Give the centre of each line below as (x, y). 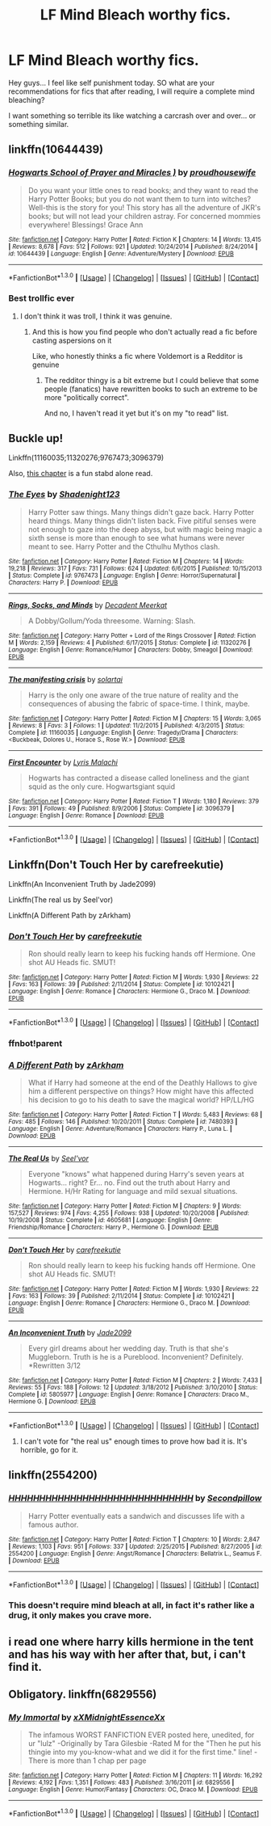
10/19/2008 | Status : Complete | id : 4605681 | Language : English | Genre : (110, 1221)
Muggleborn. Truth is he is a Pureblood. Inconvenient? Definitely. (135, 1357)
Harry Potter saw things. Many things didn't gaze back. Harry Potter (141, 512)
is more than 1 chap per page (98, 1761)
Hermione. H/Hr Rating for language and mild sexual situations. (133, 1191)
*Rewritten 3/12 (54, 1366)
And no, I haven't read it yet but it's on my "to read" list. (136, 413)
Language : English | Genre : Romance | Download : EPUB (86, 815)
